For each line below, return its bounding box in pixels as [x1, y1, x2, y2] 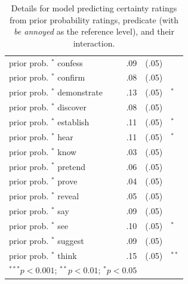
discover [57, 101, 87, 113]
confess [57, 56, 83, 69]
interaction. [73, 36, 115, 49]
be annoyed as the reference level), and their [14, 25, 174, 38]
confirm [57, 71, 85, 84]
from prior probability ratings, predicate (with [9, 13, 179, 26]
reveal [57, 190, 79, 202]
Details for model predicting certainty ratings [11, 2, 177, 14]
